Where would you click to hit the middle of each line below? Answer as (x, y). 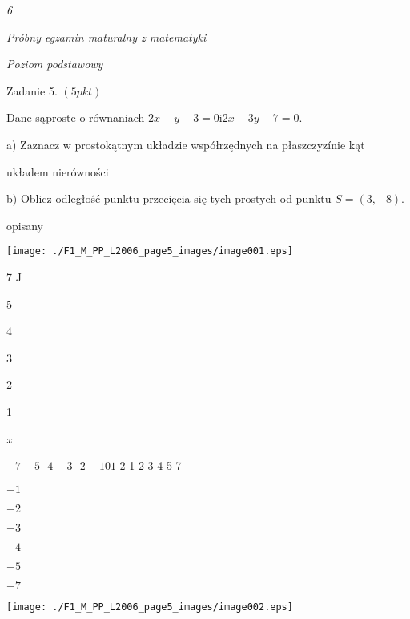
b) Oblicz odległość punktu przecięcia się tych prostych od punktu (169, 198)
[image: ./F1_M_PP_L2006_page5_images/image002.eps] (150, 607)
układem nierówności (58, 171)
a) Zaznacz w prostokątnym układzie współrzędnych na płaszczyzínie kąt (186, 144)
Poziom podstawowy (55, 64)
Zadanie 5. (32, 90)
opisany (25, 225)
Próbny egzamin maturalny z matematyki (107, 36)
